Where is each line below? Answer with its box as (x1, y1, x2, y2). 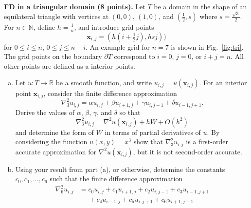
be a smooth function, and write (55, 77, 152, 87)
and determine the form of (15, 127, 94, 137)
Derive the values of (15, 107, 75, 117)
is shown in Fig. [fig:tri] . (171, 41, 244, 52)
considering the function (15, 136, 88, 147)
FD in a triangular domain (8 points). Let (4, 1, 145, 11)
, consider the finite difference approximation (43, 88, 177, 98)
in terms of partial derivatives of (105, 127, 201, 137)
